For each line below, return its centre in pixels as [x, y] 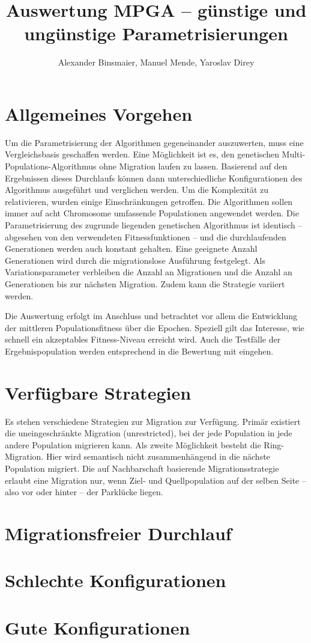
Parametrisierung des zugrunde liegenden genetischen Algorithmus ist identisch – [154, 225]
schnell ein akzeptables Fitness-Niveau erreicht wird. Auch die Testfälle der [143, 339]
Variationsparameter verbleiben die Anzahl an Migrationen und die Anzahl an [149, 272]
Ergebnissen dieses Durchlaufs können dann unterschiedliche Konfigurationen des [154, 178]
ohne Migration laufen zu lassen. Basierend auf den [193, 166]
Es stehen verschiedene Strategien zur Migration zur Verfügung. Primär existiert [153, 421]
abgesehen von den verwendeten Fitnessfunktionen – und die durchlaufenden [146, 236]
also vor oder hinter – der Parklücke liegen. [84, 492]
